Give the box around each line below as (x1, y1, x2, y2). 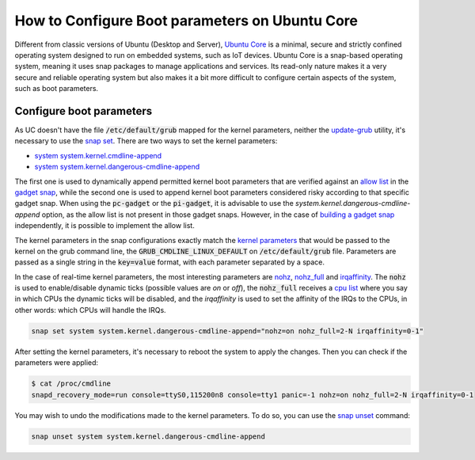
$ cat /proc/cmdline (31, 379, 111, 388)
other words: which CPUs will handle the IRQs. (14, 305, 166, 314)
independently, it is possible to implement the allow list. (14, 221, 196, 230)
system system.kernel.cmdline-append (34, 150, 162, 160)
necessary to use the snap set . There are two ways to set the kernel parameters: (14, 136, 278, 146)
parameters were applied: (14, 358, 99, 367)
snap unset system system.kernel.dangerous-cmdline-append (31, 431, 265, 441)
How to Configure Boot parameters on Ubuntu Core (14, 12, 359, 29)
